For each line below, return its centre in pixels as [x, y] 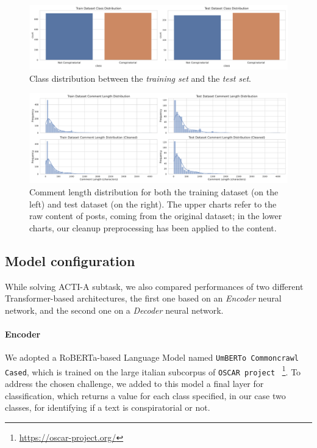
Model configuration [70, 260]
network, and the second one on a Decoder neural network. [114, 310]
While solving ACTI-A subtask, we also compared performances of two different [154, 286]
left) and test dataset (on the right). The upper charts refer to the [153, 204]
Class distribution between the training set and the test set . [141, 78]
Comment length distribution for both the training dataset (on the [154, 192]
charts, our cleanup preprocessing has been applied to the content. [153, 227]
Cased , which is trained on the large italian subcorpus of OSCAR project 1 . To [153, 370]
